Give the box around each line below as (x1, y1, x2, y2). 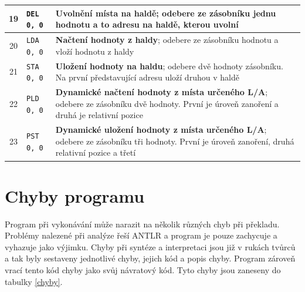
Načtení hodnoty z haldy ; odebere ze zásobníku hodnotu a (55, 33, 279, 46)
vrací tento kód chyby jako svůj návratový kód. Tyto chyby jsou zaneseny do (5, 264, 281, 276)
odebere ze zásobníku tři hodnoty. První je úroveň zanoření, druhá (55, 135, 294, 147)
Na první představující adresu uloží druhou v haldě (55, 71, 239, 83)
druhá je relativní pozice (55, 109, 143, 121)
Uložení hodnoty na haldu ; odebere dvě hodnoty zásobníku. (55, 59, 283, 72)
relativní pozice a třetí (55, 146, 136, 159)
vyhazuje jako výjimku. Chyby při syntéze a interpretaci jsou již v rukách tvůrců (5, 240, 296, 253)
